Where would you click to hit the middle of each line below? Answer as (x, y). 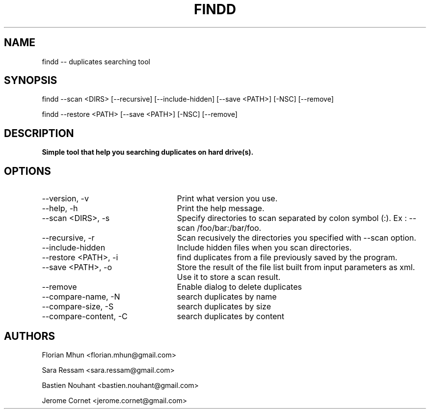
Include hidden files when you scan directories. (264, 248)
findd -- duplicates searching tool (96, 61)
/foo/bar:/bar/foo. (229, 228)
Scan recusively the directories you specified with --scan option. (296, 238)
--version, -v (65, 199)
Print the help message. (221, 208)
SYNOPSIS (31, 81)
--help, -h (60, 208)
